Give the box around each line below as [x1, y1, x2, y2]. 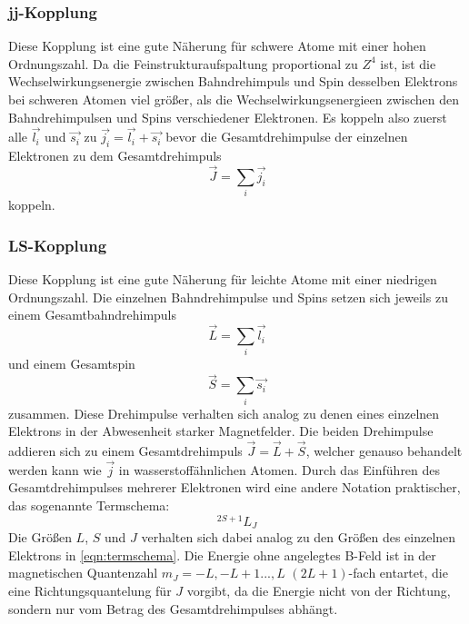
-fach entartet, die [348, 563, 448, 582]
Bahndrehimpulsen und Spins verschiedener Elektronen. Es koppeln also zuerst [8, 107, 447, 126]
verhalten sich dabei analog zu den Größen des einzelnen [141, 528, 456, 547]
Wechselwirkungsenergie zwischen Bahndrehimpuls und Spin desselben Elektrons [8, 72, 458, 91]
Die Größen [8, 528, 72, 547]
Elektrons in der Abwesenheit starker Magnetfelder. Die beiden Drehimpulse [8, 421, 434, 441]
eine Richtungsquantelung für [8, 580, 172, 599]
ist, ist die [380, 54, 436, 73]
